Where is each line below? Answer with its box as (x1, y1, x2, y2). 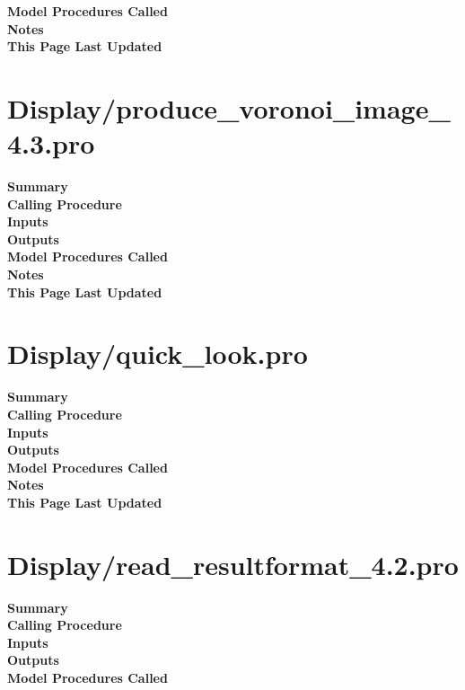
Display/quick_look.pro (7, 335, 308, 372)
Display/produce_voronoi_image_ (7, 89, 451, 126)
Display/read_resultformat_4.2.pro (7, 545, 459, 582)
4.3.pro (7, 125, 95, 162)
